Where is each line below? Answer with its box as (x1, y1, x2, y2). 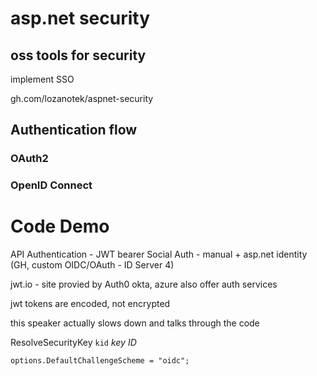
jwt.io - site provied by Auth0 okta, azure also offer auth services (10, 278, 278, 291)
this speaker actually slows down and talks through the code (10, 317, 260, 329)
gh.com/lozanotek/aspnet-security (10, 93, 154, 104)
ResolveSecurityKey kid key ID (10, 337, 137, 349)
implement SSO (10, 73, 75, 85)
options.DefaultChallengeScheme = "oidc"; (10, 356, 190, 366)
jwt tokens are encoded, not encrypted (10, 298, 171, 310)
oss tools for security (10, 47, 147, 64)
